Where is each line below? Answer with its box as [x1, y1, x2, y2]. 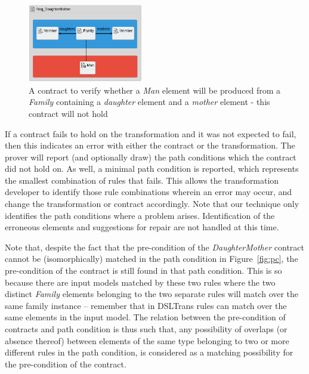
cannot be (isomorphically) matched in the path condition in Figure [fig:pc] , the [5, 252, 298, 265]
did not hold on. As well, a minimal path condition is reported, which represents [5, 162, 299, 175]
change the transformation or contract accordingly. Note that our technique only [5, 197, 299, 210]
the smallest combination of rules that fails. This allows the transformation [5, 174, 279, 186]
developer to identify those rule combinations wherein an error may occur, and [5, 186, 292, 198]
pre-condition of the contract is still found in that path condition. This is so [5, 264, 282, 277]
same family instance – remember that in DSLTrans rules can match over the [5, 299, 287, 311]
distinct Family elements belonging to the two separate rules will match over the [5, 288, 299, 300]
